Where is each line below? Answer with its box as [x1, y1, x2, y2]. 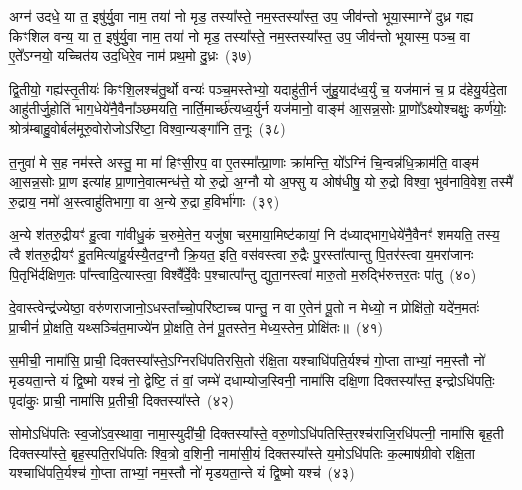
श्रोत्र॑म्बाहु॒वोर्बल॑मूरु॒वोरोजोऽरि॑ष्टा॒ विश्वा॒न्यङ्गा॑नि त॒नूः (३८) [9, 117, 286, 138]
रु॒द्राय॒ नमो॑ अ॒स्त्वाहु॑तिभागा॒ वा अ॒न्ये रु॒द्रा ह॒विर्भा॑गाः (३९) [9, 190, 280, 211]
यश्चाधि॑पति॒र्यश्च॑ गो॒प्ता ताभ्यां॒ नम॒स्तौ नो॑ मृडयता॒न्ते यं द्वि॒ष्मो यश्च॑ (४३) [9, 462, 355, 483]
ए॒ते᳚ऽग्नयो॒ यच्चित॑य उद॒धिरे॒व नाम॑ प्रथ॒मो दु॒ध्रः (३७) [9, 45, 252, 66]
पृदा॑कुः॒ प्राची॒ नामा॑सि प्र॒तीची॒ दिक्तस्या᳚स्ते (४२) [9, 389, 234, 410]
